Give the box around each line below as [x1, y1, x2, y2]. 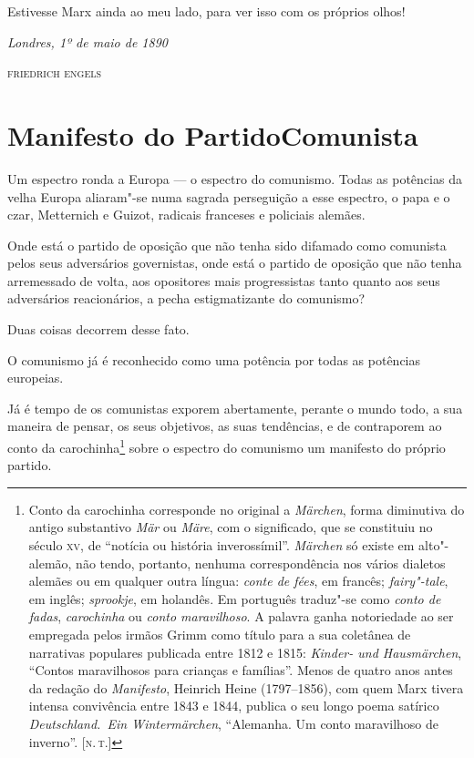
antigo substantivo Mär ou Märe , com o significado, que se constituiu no [28, 517, 433, 537]
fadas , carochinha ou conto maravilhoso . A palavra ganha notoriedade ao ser [28, 607, 454, 626]
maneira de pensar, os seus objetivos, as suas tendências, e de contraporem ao [7, 416, 442, 435]
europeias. [7, 368, 64, 387]
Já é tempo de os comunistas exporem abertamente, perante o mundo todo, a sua [7, 398, 463, 417]
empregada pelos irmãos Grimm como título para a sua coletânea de [28, 625, 411, 644]
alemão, [28, 553, 72, 572]
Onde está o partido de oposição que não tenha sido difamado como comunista [7, 235, 447, 254]
